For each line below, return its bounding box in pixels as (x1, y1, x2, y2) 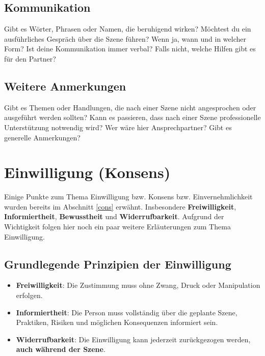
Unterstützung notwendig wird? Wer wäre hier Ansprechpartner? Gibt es (4, 122, 232, 132)
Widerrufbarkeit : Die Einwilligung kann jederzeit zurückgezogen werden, (16, 334, 251, 344)
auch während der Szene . (16, 344, 105, 354)
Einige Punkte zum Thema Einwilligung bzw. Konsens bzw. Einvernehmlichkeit (4, 191, 253, 202)
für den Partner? (4, 53, 56, 64)
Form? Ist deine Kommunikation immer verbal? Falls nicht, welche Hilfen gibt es (4, 43, 256, 54)
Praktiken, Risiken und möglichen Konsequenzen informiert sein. (16, 317, 218, 328)
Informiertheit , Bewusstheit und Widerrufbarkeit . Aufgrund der (4, 211, 224, 222)
